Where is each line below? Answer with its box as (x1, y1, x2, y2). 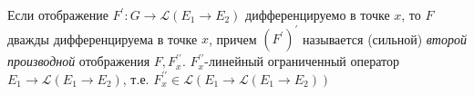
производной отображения (7, 52, 150, 71)
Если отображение (7, 5, 108, 24)
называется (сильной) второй (303, 29, 467, 48)
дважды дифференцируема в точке (7, 29, 198, 48)
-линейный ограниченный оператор (204, 52, 399, 71)
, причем (208, 29, 257, 48)
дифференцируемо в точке (245, 5, 390, 24)
